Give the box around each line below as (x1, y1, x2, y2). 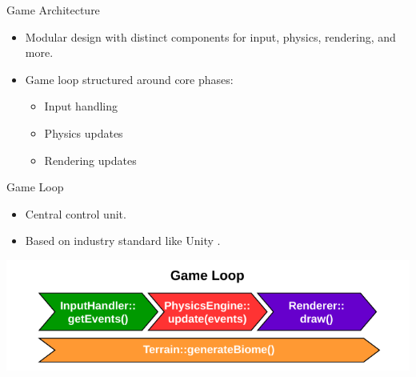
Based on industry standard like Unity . (25, 232, 221, 249)
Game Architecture (6, 2, 100, 18)
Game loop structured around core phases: (25, 70, 234, 87)
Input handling (44, 98, 118, 114)
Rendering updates (44, 151, 137, 168)
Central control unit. (25, 205, 126, 222)
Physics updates (44, 124, 123, 141)
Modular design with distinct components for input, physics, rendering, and (25, 28, 396, 45)
